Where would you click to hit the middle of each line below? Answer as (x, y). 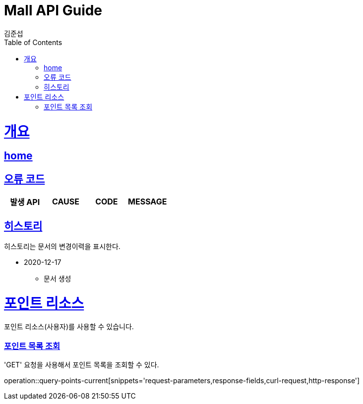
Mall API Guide (53, 10)
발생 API (25, 202)
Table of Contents (33, 42)
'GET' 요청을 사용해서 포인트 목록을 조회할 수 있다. (82, 365)
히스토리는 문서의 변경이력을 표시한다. (62, 246)
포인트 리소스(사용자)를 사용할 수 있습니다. (69, 327)
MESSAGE (148, 202)
